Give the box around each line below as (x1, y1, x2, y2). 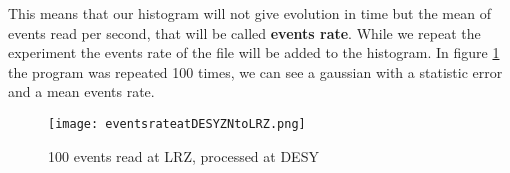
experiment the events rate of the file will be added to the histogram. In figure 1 (8, 42, 500, 63)
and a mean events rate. (8, 81, 155, 102)
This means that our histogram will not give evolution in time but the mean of (8, 3, 491, 23)
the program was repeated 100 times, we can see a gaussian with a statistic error (8, 61, 503, 82)
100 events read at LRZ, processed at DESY (48, 145, 319, 166)
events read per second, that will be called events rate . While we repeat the (8, 22, 481, 43)
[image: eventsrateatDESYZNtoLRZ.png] (48, 116, 306, 131)
